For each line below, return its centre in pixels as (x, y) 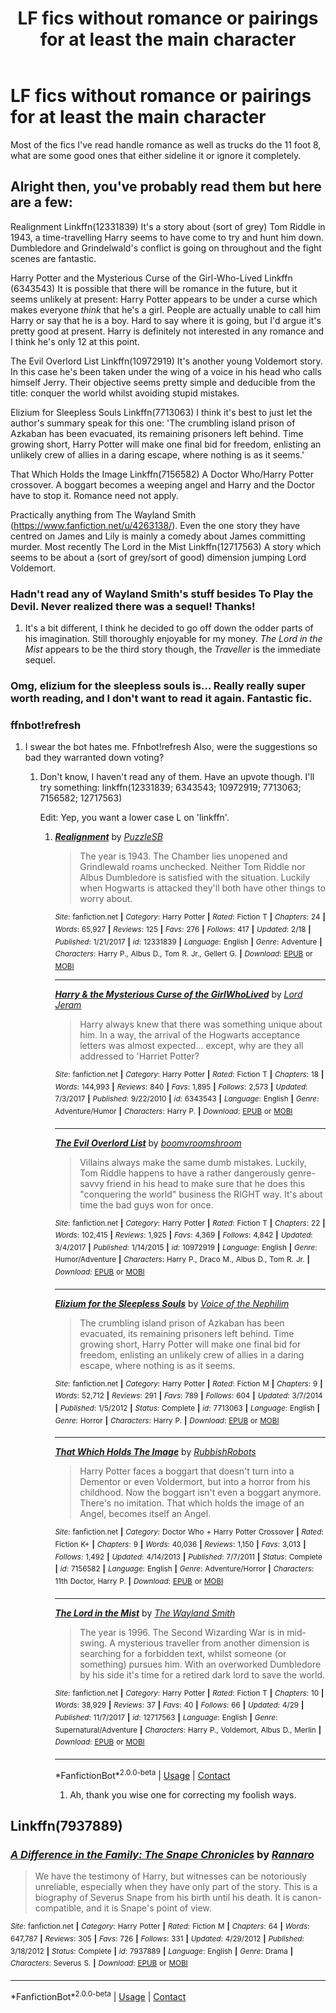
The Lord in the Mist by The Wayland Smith (145, 1613)
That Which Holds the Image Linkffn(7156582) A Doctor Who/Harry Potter (162, 474)
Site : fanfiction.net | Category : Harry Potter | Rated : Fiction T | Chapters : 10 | (189, 1693)
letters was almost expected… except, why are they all (191, 1045)
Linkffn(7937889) (66, 1826)
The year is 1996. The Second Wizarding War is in (182, 1632)
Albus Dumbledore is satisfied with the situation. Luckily (195, 878)
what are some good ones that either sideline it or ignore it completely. (156, 155)
